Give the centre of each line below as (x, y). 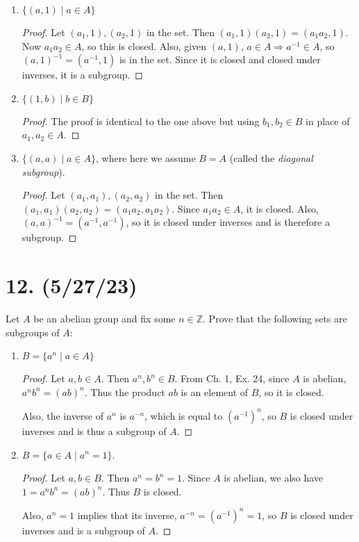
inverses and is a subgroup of (83, 530)
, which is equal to (184, 415)
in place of (328, 121)
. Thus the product (125, 392)
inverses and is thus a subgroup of (94, 430)
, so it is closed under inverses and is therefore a (228, 222)
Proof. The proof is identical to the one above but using (141, 121)
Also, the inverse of (63, 415)
